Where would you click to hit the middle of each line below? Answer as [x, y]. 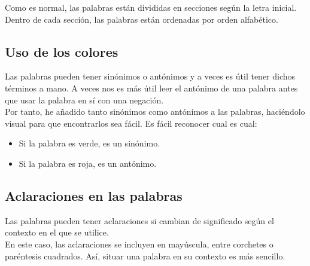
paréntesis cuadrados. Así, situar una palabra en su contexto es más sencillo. [145, 256]
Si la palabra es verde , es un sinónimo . [89, 143]
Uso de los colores [62, 51]
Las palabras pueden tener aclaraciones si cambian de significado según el [139, 220]
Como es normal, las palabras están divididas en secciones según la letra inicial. [151, 7]
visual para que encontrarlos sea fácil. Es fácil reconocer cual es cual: [131, 123]
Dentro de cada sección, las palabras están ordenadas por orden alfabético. [142, 19]
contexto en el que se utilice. [57, 232]
